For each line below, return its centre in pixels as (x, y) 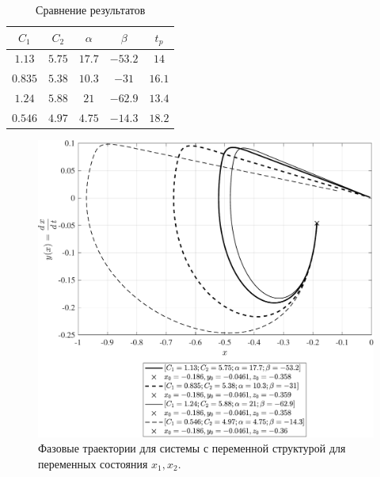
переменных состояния (93, 463)
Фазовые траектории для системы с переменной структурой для (192, 448)
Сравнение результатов (91, 10)
